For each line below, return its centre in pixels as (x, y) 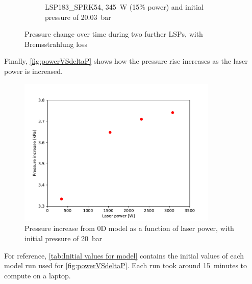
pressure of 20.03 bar (78, 17)
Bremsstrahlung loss (56, 44)
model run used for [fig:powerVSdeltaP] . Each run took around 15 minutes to (126, 265)
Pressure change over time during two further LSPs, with (114, 34)
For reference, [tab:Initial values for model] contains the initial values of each (124, 255)
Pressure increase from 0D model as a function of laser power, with (129, 228)
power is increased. (33, 71)
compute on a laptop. (37, 275)
